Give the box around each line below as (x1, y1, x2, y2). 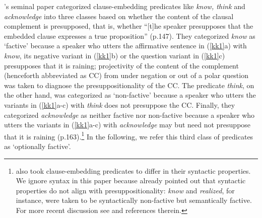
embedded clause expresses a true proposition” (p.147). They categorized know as (4, 30, 255, 41)
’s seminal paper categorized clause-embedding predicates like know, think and (4, 1, 245, 11)
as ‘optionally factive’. (4, 140, 71, 151)
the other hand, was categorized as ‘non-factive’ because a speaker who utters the (4, 90, 256, 100)
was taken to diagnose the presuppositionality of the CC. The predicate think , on (4, 80, 254, 90)
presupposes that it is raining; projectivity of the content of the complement (4, 60, 239, 70)
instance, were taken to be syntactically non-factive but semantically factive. (16, 195, 252, 205)
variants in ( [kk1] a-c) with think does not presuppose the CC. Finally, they (4, 99, 235, 110)
